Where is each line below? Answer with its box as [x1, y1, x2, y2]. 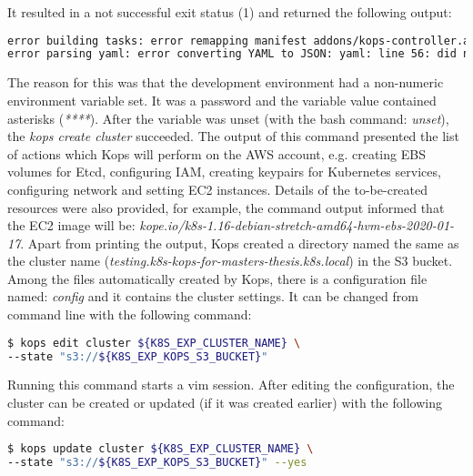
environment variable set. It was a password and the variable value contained [7, 90, 437, 109]
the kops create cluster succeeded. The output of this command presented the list [7, 127, 459, 146]
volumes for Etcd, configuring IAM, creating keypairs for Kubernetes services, [7, 162, 441, 181]
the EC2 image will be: [7, 216, 136, 235]
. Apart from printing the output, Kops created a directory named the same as [20, 233, 459, 252]
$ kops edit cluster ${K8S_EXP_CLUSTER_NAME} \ [7, 336, 301, 349]
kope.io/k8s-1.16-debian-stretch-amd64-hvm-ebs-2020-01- [139, 216, 455, 235]
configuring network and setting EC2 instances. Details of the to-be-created [7, 179, 428, 198]
